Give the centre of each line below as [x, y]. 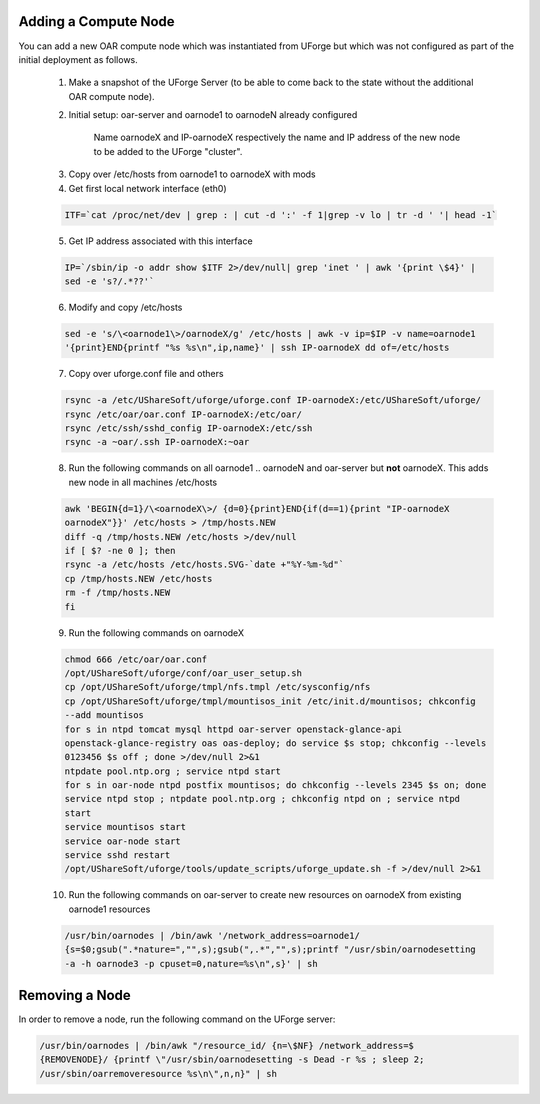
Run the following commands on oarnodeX [156, 632]
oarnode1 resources [109, 909]
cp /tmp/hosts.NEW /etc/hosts [138, 578]
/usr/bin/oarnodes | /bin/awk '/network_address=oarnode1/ [212, 935]
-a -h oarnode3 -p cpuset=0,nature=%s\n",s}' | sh [191, 963]
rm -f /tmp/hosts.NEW [117, 593]
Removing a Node [75, 995]
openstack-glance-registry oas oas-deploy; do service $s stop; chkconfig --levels [275, 743]
